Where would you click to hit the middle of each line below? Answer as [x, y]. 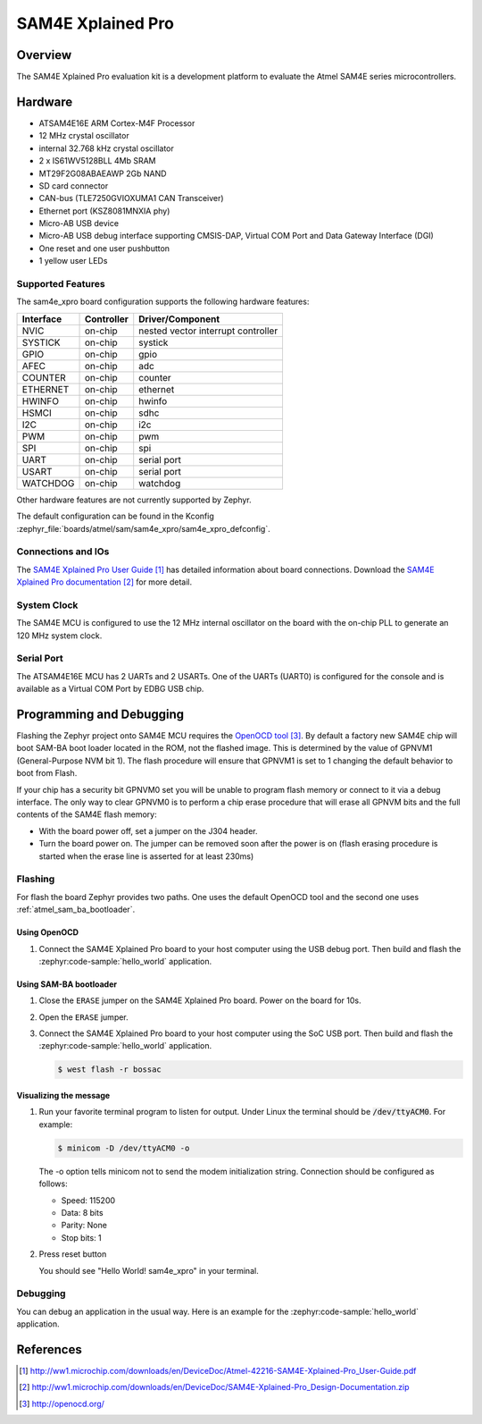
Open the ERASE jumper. [83, 1017]
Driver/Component [179, 319]
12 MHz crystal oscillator [84, 136]
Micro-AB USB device [79, 223]
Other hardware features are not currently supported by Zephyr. [134, 500]
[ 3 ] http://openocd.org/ [62, 1403]
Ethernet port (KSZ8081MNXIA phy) [104, 211]
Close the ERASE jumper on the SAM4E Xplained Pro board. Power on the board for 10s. [200, 1000]
